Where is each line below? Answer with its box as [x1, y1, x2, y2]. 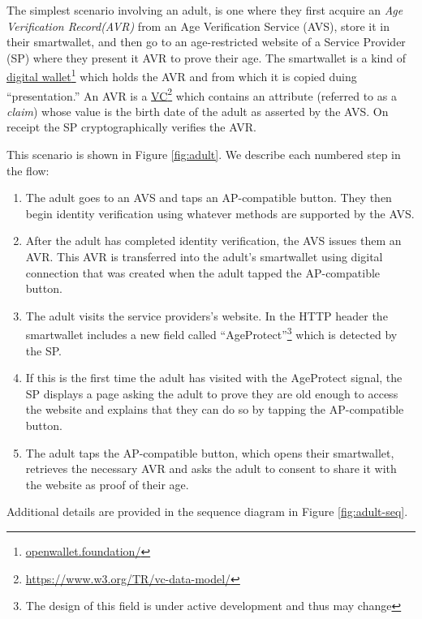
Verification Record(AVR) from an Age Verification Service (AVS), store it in [6, 17, 390, 34]
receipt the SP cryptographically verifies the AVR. [6, 118, 256, 135]
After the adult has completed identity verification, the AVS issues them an [25, 232, 402, 249]
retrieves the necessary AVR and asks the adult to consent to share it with [25, 460, 397, 477]
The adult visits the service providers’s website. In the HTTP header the [25, 307, 388, 324]
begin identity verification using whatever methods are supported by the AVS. [25, 204, 415, 221]
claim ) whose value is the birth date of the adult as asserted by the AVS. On [6, 102, 389, 119]
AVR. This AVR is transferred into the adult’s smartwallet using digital [25, 248, 383, 265]
